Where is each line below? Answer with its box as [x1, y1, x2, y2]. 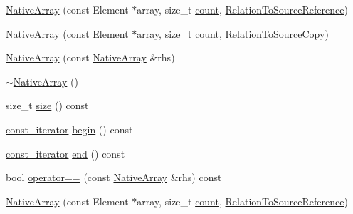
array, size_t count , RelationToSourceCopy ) [137, 26, 329, 41]
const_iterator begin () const [6, 121, 133, 136]
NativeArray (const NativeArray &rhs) [6, 50, 175, 65]
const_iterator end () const [6, 146, 125, 160]
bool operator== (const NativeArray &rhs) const [6, 170, 222, 185]
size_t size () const [6, 98, 89, 113]
